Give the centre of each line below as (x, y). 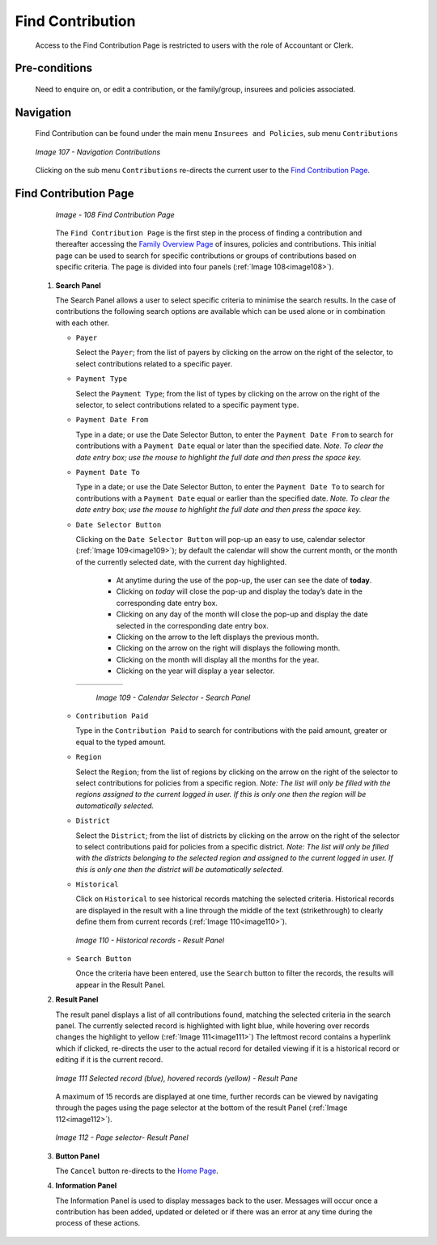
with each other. (82, 323)
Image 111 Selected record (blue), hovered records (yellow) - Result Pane (177, 1078)
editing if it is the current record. (109, 1060)
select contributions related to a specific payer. (154, 363)
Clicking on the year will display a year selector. (195, 671)
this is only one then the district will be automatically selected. (180, 869)
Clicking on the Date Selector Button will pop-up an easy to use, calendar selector (221, 539)
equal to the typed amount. (121, 742)
